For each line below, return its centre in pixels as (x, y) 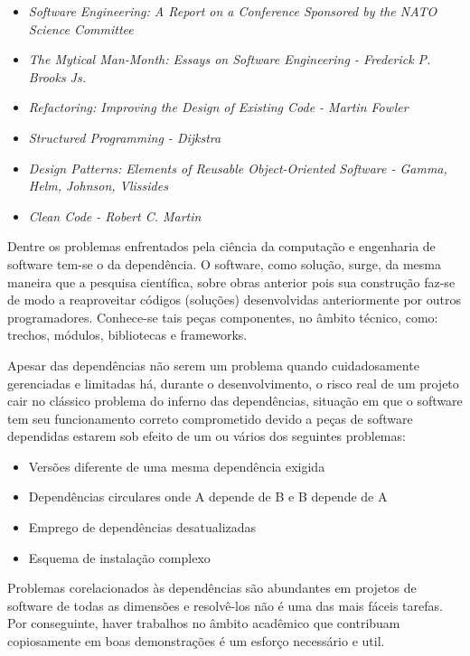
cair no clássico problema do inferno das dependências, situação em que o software (235, 401)
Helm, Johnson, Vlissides (98, 186)
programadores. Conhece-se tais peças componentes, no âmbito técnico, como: (223, 317)
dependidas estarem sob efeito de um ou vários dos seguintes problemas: (207, 436)
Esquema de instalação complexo (119, 557)
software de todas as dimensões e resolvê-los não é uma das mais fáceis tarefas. (225, 605)
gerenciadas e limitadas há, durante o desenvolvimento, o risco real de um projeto (233, 383)
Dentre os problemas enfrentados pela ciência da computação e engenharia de (221, 246)
